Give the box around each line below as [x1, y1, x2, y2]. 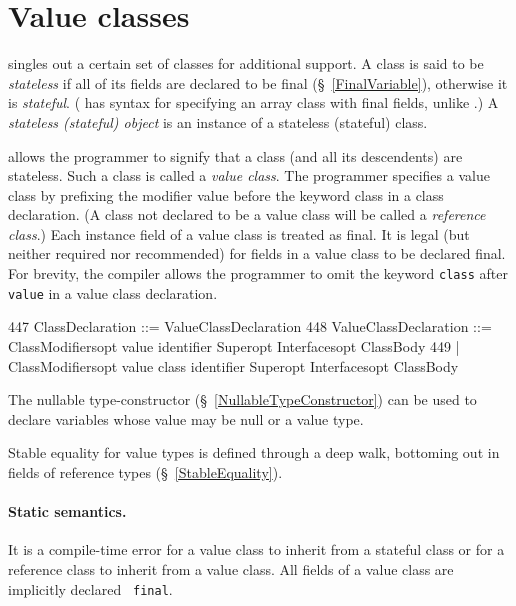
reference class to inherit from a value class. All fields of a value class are [8, 558, 454, 579]
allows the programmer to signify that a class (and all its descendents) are [8, 145, 463, 166]
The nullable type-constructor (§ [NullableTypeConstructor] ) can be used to [8, 389, 477, 410]
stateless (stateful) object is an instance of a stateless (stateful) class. [8, 111, 428, 132]
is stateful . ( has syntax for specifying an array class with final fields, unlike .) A [8, 92, 499, 113]
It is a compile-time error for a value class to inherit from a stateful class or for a [8, 539, 505, 560]
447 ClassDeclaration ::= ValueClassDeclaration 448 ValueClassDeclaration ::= [8, 316, 492, 337]
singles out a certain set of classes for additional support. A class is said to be [8, 53, 484, 74]
